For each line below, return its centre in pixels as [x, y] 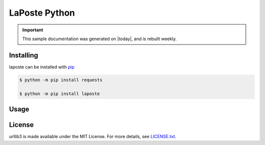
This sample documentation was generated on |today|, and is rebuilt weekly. [99, 39]
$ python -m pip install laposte [60, 94]
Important [33, 30]
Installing [24, 55]
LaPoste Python [42, 13]
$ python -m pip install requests [61, 80]
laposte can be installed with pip [42, 67]
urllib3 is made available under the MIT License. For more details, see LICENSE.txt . [93, 137]
